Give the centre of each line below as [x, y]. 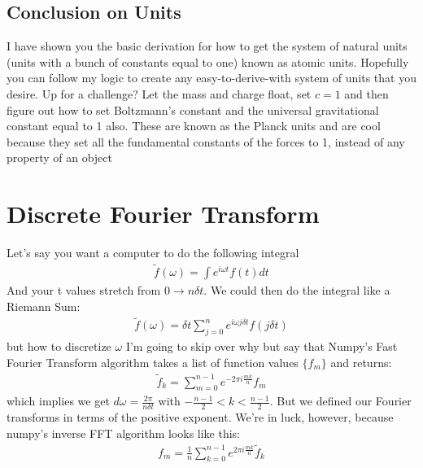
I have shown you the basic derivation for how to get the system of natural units [207, 46]
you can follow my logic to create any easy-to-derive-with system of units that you [211, 78]
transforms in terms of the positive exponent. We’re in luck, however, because [200, 417]
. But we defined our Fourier [340, 401]
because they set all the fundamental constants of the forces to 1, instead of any [206, 141]
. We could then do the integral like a [297, 289]
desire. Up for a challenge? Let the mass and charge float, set [159, 93]
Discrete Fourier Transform [163, 214]
